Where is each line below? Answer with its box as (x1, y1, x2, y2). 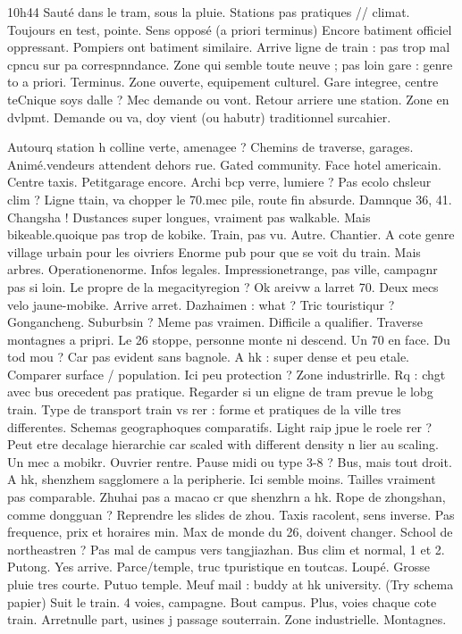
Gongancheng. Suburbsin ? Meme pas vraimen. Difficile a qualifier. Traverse (7, 313, 424, 331)
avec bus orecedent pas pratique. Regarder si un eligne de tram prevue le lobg (7, 382, 433, 401)
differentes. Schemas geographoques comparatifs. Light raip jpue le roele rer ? (7, 417, 433, 436)
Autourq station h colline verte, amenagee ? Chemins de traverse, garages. (7, 138, 414, 156)
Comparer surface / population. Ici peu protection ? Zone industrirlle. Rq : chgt (7, 364, 446, 383)
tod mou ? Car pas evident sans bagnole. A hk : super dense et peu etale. (7, 347, 409, 366)
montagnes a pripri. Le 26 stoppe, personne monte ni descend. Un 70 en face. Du (7, 330, 450, 348)
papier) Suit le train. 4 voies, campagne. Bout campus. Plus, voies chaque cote (7, 592, 437, 611)
